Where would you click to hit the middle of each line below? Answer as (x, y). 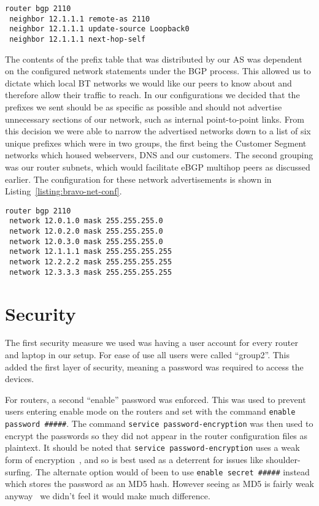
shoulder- (283, 459)
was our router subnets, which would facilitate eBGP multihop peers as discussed (158, 167)
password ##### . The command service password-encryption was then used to (159, 424)
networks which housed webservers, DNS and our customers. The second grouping (159, 155)
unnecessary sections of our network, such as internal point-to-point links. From (155, 119)
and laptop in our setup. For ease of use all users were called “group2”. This (148, 355)
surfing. (19, 471)
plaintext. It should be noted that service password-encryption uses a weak (152, 447)
